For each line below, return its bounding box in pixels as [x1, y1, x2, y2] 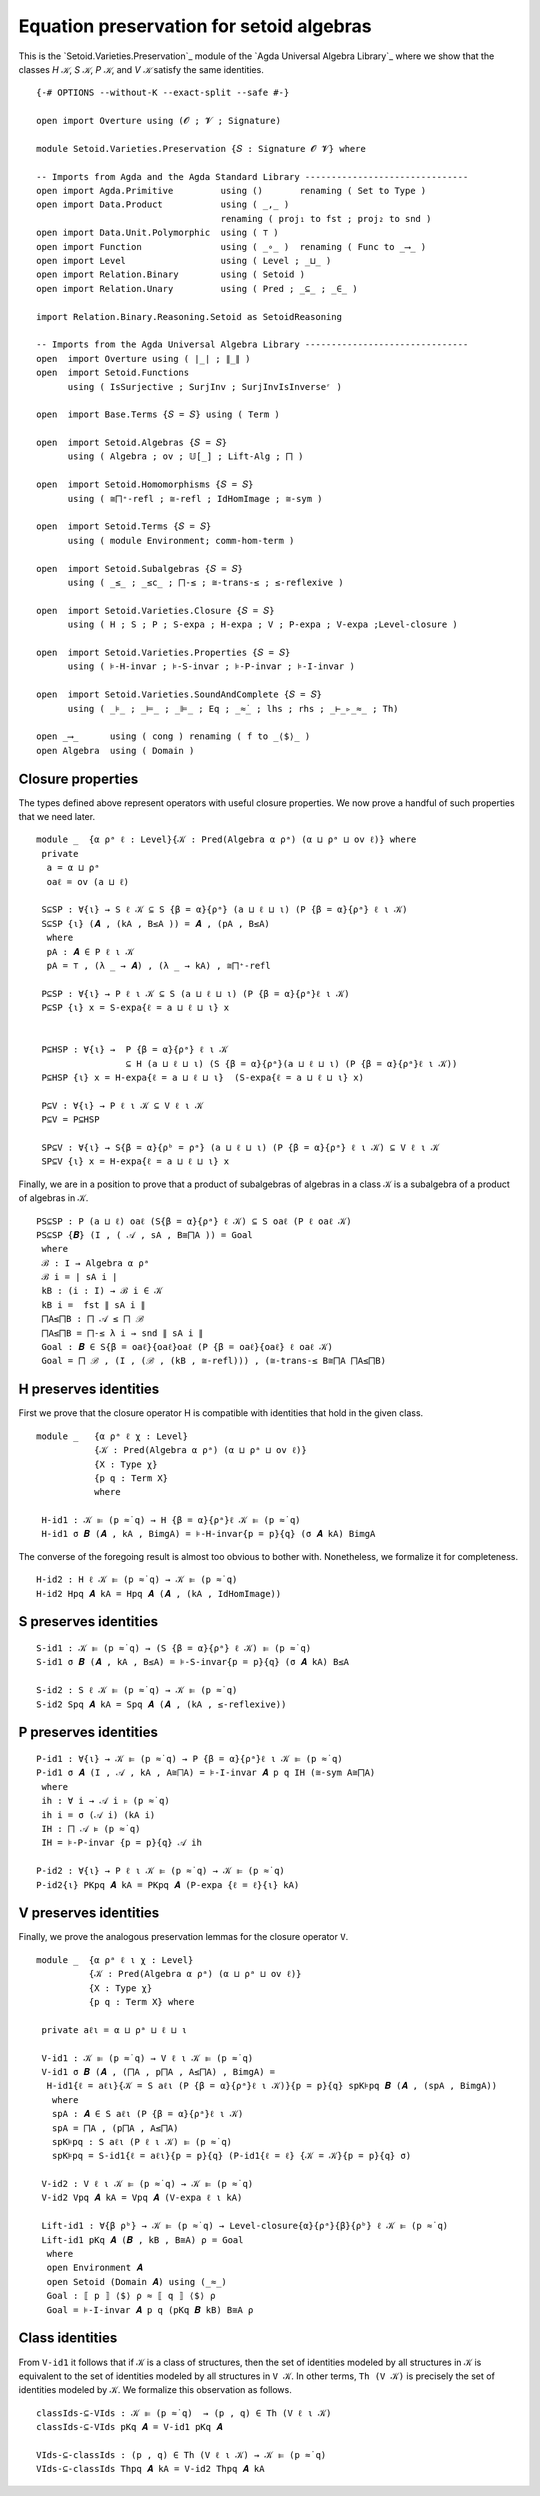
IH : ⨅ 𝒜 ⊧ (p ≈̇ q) [41, 1823, 141, 1834]
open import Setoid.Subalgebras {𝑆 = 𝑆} [36, 563, 244, 574]
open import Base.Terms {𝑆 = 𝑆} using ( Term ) [36, 409, 280, 420]
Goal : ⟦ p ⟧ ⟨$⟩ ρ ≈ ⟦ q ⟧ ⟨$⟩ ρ [46, 2290, 216, 2302]
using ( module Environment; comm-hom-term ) [67, 535, 295, 546]
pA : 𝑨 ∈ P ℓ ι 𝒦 [46, 946, 134, 957]
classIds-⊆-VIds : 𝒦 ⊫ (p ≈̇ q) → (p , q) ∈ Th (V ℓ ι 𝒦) [36, 2407, 332, 2419]
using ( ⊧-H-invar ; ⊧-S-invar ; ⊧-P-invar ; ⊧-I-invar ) [67, 661, 355, 672]
